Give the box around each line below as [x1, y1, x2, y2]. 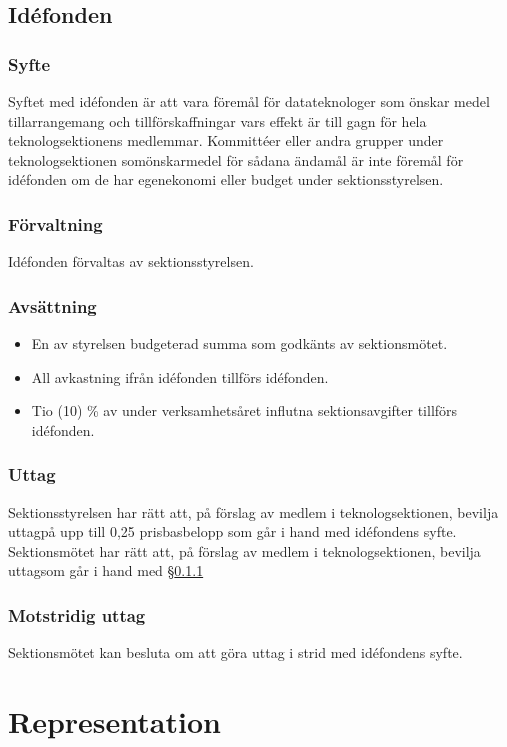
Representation [8, 700, 221, 741]
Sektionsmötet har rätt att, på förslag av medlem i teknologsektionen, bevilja [8, 540, 481, 561]
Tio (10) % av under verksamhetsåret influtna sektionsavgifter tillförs [31, 400, 458, 421]
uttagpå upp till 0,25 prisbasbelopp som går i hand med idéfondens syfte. [8, 521, 457, 542]
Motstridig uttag [8, 602, 146, 627]
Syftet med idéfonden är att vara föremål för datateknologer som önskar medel [8, 91, 490, 111]
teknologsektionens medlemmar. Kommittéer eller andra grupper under [8, 130, 444, 151]
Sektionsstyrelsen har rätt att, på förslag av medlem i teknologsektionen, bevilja [8, 501, 499, 522]
